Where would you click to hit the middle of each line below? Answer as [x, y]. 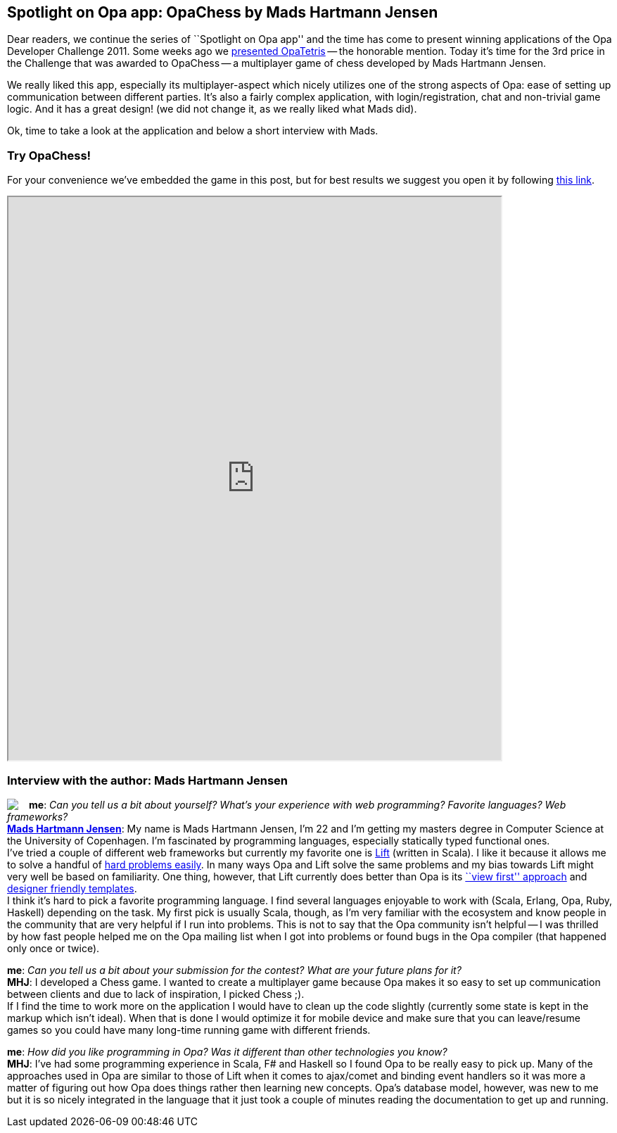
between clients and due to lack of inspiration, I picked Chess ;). [156, 994]
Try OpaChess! [49, 155]
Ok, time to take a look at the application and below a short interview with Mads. [193, 131]
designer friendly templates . [72, 888]
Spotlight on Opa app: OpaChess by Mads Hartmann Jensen [223, 12]
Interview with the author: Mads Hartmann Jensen [148, 780]
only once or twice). [53, 948]
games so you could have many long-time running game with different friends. [189, 1030]
